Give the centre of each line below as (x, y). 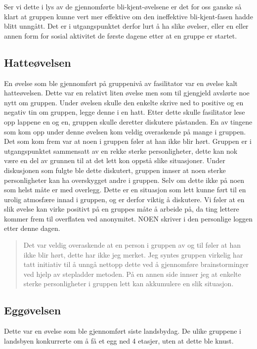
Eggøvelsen (33, 310)
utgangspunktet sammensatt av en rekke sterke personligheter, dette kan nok (121, 151)
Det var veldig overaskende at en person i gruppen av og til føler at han (132, 245)
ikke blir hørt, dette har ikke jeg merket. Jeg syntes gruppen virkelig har (133, 254)
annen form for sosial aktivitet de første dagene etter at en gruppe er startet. (121, 35)
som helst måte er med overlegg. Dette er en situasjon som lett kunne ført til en (125, 190)
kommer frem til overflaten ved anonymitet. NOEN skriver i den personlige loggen (128, 218)
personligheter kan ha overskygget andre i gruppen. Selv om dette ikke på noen (124, 180)
